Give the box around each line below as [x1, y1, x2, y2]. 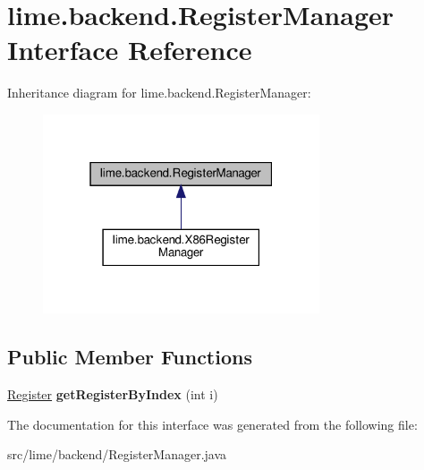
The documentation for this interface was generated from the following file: [7, 414, 418, 433]
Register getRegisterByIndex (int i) [7, 385, 218, 404]
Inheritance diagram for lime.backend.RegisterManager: [7, 83, 311, 102]
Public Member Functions [7, 343, 252, 371]
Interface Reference [7, 31, 252, 68]
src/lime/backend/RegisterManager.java [7, 445, 227, 464]
